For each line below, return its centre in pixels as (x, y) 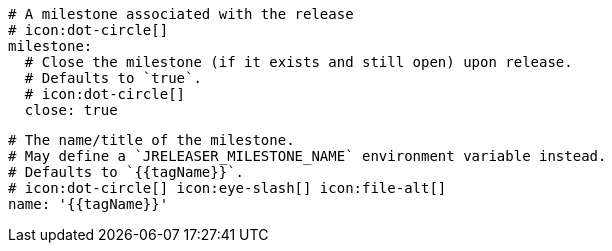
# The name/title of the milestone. (151, 140)
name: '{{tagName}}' (88, 204)
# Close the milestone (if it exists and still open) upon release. (298, 62)
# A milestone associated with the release (181, 14)
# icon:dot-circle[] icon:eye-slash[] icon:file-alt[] (227, 188)
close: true (71, 110)
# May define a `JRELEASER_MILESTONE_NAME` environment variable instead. (307, 156)
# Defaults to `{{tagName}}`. (126, 172)
